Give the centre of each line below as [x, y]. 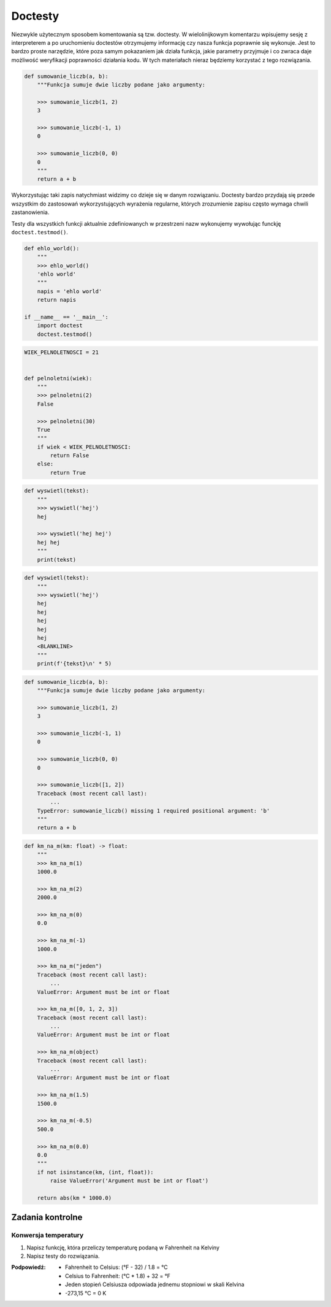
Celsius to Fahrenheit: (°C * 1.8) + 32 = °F [118, 1276]
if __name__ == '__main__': [66, 317]
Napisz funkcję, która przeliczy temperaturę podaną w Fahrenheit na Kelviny [123, 1248]
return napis [57, 300]
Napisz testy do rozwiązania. [63, 1256]
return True [68, 473]
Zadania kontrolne [47, 1217]
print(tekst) [57, 559]
